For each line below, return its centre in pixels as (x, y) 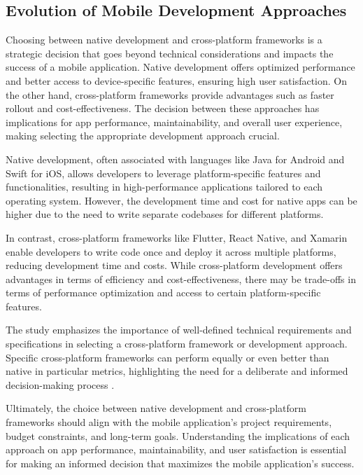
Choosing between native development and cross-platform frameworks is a (164, 40)
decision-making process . (60, 384)
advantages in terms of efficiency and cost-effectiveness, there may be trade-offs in (181, 278)
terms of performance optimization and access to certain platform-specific (163, 292)
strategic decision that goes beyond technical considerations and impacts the (170, 53)
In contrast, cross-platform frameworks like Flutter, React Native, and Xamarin (177, 237)
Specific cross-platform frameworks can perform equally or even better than (168, 357)
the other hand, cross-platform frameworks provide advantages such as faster (170, 94)
